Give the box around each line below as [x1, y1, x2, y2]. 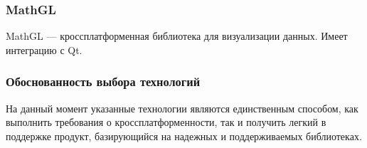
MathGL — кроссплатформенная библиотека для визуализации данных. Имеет [6, 28, 348, 43]
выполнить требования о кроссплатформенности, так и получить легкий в [6, 115, 326, 129]
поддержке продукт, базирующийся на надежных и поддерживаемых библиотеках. [6, 128, 362, 143]
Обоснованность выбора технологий [6, 73, 201, 90]
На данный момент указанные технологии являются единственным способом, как [6, 100, 358, 115]
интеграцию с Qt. [6, 42, 83, 57]
